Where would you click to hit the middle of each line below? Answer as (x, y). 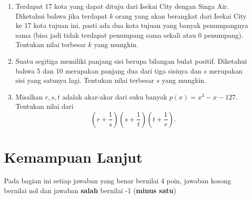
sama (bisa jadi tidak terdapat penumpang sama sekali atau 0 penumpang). (129, 35)
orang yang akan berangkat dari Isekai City (181, 15)
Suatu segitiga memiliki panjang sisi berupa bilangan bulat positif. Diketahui (131, 61)
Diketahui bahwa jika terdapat (61, 15)
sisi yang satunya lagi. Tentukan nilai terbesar (85, 80)
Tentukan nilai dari (44, 106)
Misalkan (29, 96)
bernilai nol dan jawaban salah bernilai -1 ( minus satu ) (90, 190)
